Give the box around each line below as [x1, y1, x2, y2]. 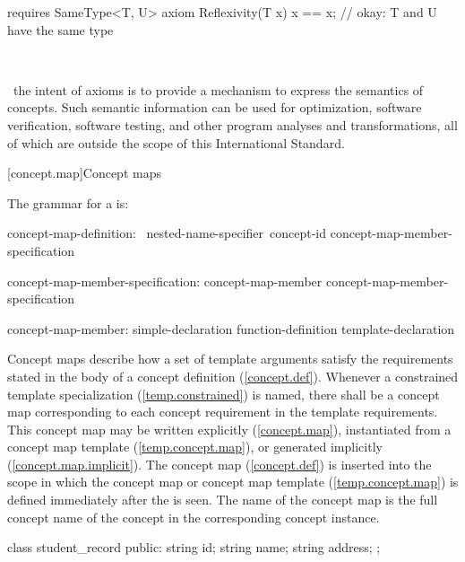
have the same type [7, 20, 114, 39]
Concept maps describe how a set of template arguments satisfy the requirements [7, 349, 453, 368]
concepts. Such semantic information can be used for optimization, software [7, 98, 422, 117]
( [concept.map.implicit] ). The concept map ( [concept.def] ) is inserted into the [7, 454, 432, 473]
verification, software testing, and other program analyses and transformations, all [7, 115, 458, 134]
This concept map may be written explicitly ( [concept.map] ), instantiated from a [7, 419, 452, 438]
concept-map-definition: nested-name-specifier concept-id [7, 224, 327, 242]
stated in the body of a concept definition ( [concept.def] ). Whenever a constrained [7, 366, 459, 385]
